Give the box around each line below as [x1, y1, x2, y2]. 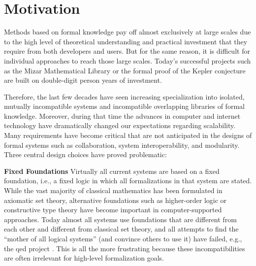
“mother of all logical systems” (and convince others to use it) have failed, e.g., [4, 233, 242, 243]
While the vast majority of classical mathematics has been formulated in [4, 185, 223, 196]
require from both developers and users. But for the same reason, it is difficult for [4, 46, 250, 56]
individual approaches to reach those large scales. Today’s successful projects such [4, 55, 251, 66]
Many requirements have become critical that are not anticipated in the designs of [4, 130, 252, 140]
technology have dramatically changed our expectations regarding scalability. [4, 120, 236, 131]
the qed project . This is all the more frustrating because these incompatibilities [4, 243, 245, 253]
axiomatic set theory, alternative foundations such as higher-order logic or [4, 195, 227, 205]
